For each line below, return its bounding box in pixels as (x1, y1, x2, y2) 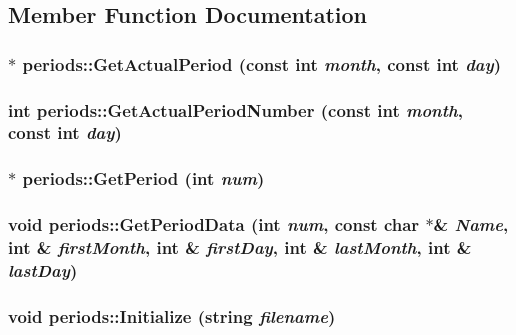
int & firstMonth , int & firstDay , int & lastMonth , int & (8, 235, 472, 260)
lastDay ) (8, 258, 78, 282)
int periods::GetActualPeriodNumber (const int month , (8, 97, 463, 122)
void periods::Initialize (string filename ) (8, 303, 336, 328)
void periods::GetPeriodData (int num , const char (8, 212, 420, 237)
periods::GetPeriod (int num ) (22, 166, 265, 191)
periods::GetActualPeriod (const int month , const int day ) (22, 51, 502, 76)
